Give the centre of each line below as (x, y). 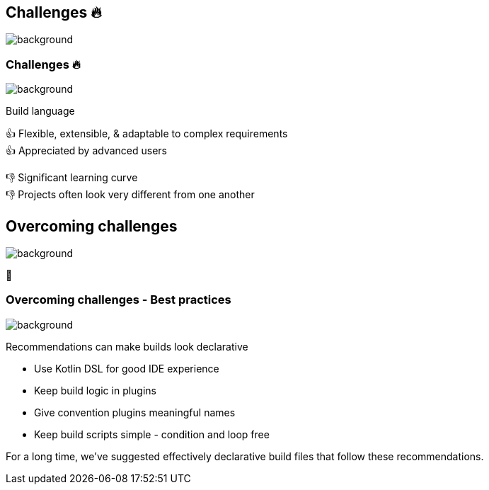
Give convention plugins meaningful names (135, 412)
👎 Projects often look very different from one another (130, 195)
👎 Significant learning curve (72, 178)
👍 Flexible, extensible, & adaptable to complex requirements (147, 134)
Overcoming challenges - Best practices (119, 300)
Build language (40, 111)
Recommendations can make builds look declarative (127, 346)
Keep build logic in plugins (96, 390)
